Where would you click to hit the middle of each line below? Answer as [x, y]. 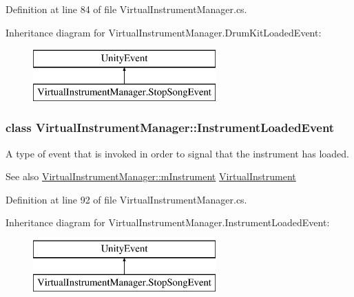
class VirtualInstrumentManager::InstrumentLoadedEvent [170, 128]
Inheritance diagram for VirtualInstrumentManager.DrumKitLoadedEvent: [164, 32]
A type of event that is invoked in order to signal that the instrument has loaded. [177, 153]
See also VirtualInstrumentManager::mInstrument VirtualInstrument [151, 176]
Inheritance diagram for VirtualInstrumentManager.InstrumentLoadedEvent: [168, 222]
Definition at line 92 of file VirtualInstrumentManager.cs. [126, 199]
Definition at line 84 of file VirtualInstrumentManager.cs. [126, 9]
